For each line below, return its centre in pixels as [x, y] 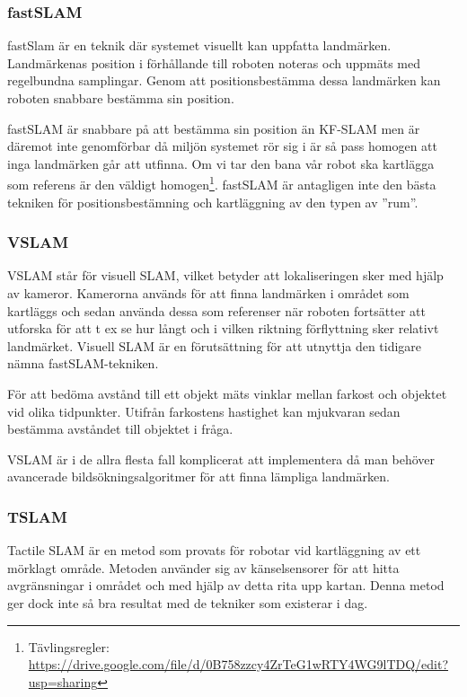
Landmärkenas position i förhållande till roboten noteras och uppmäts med [214, 62]
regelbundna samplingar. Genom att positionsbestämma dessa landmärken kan [224, 80]
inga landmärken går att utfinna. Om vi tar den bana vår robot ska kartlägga [221, 163]
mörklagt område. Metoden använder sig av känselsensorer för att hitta [203, 567]
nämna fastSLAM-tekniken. [83, 363]
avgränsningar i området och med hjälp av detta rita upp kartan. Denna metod [226, 585]
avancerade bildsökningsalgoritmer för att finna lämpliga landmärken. [198, 476]
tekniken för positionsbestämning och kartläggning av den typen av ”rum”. [213, 202]
